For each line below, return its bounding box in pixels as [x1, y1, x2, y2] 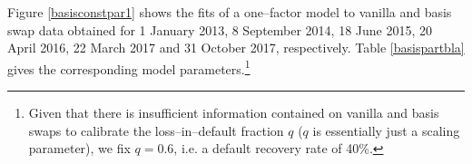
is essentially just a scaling [312, 121, 460, 140]
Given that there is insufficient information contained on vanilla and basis [28, 103, 439, 122]
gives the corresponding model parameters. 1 [7, 56, 251, 78]
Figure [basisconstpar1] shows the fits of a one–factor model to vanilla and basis [7, 3, 452, 21]
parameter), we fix [28, 139, 131, 158]
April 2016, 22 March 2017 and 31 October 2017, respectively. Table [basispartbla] [7, 38, 465, 57]
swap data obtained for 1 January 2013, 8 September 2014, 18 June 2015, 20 [7, 20, 433, 39]
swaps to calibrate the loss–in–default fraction [28, 121, 284, 140]
